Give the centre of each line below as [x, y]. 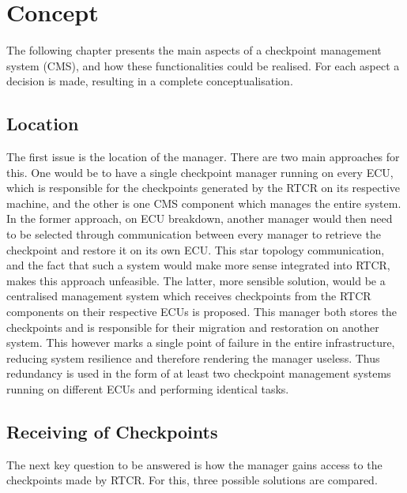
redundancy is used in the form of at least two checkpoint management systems [199, 373]
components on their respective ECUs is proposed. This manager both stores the [202, 312]
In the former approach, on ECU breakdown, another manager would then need [200, 218]
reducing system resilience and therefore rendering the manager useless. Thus [193, 358]
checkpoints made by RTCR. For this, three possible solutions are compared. [192, 480]
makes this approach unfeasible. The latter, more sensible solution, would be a [196, 280]
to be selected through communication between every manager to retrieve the [194, 234]
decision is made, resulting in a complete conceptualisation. [150, 81]
